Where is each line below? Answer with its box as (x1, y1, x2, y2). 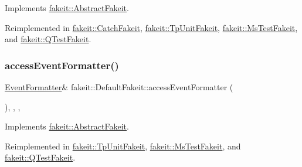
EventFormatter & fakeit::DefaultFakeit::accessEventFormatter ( (5, 81, 233, 93)
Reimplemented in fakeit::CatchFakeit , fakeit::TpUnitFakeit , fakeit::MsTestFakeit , (5, 21, 298, 33)
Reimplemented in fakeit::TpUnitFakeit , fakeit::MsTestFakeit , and (5, 139, 241, 152)
